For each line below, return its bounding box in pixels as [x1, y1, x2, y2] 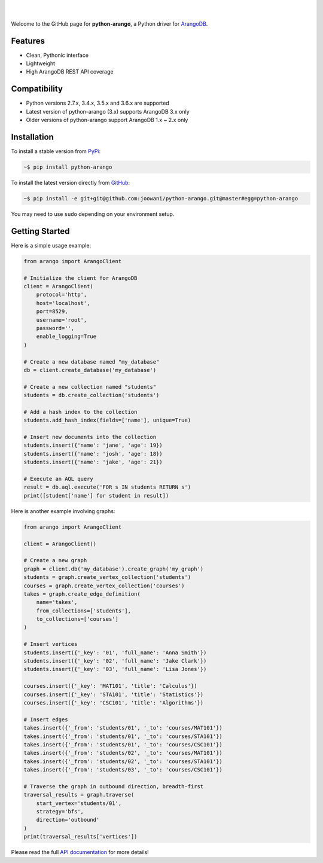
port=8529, [36, 308, 68, 315]
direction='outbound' [36, 816, 100, 824]
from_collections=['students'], [36, 607, 132, 614]
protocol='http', [36, 291, 87, 298]
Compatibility [11, 84, 63, 94]
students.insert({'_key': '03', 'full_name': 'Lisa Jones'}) [23, 666, 207, 673]
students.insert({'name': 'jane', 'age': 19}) [23, 442, 163, 449]
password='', [36, 325, 75, 332]
